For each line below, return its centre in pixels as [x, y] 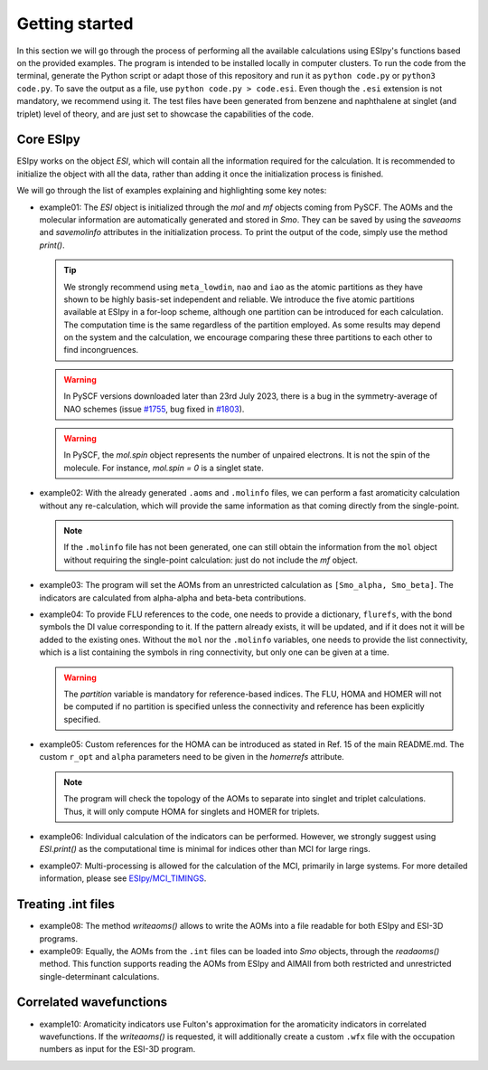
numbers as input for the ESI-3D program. [117, 1049]
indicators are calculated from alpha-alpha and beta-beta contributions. [173, 598]
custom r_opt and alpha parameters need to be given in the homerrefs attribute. [192, 757]
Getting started [75, 24]
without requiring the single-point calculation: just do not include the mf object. [211, 560]
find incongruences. [101, 350]
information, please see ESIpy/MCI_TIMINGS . [123, 878]
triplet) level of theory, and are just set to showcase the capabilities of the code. [165, 114]
